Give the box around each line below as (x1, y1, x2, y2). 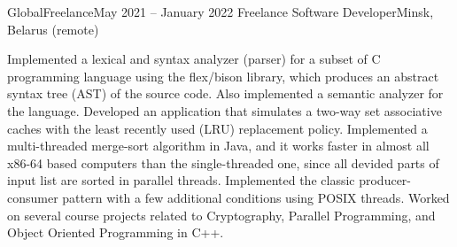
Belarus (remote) (7, 19, 99, 38)
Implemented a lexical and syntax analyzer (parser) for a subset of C (7, 50, 381, 68)
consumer (7, 188, 58, 206)
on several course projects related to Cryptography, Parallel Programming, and (7, 205, 436, 224)
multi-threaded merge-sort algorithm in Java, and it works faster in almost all (7, 136, 430, 155)
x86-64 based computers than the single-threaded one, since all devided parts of (7, 153, 439, 172)
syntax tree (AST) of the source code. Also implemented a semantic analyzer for (7, 84, 444, 103)
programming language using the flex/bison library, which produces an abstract (7, 66, 439, 85)
